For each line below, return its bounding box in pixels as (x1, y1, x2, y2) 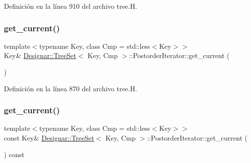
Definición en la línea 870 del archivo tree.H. (4, 83, 137, 93)
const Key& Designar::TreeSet (4, 133, 94, 143)
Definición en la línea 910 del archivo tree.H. (4, 1, 137, 11)
